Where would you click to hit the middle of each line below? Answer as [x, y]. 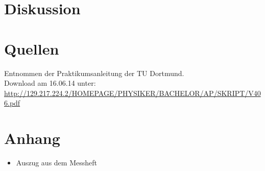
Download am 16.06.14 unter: [50, 83]
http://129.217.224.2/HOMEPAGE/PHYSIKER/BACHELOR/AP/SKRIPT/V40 [132, 93]
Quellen [32, 48]
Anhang [32, 138]
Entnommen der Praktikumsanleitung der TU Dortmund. [94, 73]
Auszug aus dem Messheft [56, 162]
